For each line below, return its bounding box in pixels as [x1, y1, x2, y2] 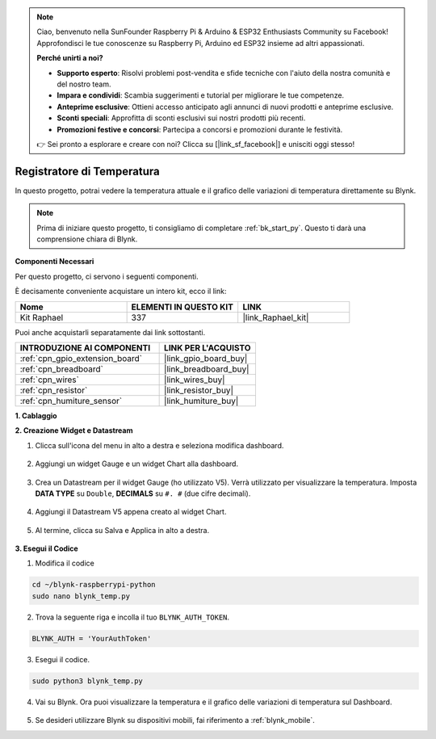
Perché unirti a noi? [36, 53, 104, 63]
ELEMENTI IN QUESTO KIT [131, 301, 234, 313]
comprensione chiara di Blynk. [36, 234, 138, 244]
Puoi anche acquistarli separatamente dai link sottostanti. [15, 327, 206, 337]
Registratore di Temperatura [15, 164, 161, 178]
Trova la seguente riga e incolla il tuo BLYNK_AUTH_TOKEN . [35, 612, 230, 622]
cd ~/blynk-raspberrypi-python [31, 580, 157, 590]
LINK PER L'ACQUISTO [164, 342, 251, 353]
